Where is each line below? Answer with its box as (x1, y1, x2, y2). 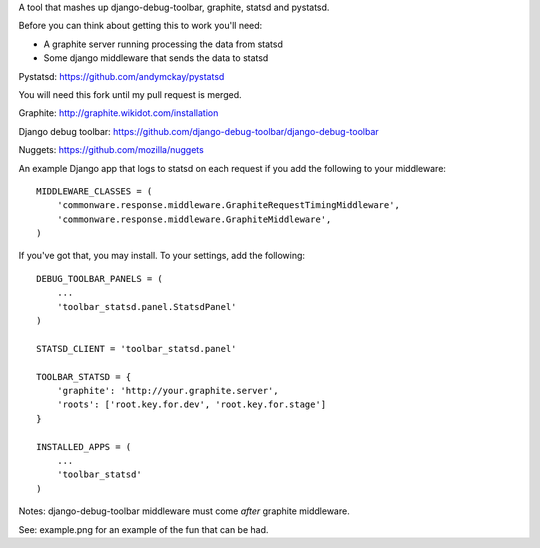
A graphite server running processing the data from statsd (43, 38, 284, 50)
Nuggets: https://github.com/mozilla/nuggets (18, 144, 204, 156)
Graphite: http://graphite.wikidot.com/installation (18, 107, 219, 119)
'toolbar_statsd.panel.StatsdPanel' (56, 301, 237, 312)
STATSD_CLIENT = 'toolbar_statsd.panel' (36, 343, 237, 354)
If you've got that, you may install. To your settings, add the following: (18, 250, 305, 262)
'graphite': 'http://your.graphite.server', (56, 385, 279, 396)
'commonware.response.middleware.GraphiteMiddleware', (56, 213, 332, 225)
